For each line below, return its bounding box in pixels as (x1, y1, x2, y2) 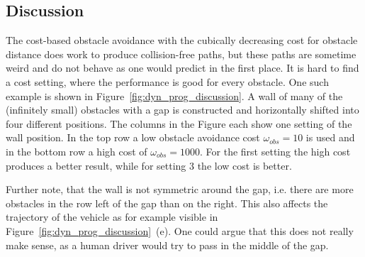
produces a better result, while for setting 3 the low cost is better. (6, 158, 292, 173)
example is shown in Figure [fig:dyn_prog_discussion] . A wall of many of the (6, 88, 343, 103)
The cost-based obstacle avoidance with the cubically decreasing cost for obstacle (6, 33, 358, 48)
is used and (305, 130, 355, 145)
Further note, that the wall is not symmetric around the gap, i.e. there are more (6, 182, 354, 197)
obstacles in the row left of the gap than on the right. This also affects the (6, 195, 328, 210)
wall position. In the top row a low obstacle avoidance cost (6, 130, 260, 145)
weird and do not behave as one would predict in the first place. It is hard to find (6, 60, 359, 75)
